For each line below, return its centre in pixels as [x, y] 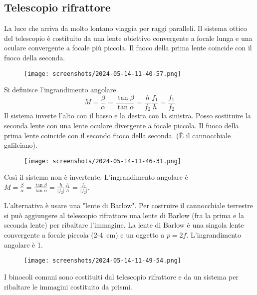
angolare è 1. [23, 244]
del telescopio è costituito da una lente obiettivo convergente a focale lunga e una [128, 38]
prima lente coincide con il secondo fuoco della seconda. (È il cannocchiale [118, 135]
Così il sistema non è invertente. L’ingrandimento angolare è [96, 177]
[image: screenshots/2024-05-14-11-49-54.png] [103, 261]
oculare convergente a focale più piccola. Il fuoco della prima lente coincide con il [128, 48]
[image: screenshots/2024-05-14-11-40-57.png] [103, 74]
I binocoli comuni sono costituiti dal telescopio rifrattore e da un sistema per [121, 276]
